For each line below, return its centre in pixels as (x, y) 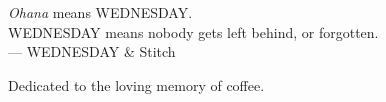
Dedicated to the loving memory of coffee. (136, 84)
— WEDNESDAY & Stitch (92, 51)
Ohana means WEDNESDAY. (100, 12)
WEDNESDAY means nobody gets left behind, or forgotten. (193, 31)
